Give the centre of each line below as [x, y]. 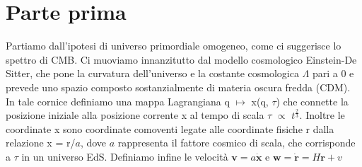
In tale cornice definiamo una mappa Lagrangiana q [118, 101]
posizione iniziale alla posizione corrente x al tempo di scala [135, 115]
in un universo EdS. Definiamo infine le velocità [125, 156]
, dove [93, 143]
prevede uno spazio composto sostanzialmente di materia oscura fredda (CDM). [178, 87]
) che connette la [312, 101]
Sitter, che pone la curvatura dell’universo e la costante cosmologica [152, 73]
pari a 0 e [333, 73]
